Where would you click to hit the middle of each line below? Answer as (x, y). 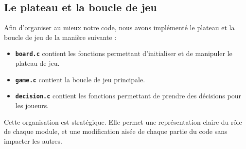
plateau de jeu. (37, 63)
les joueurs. (32, 105)
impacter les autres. (33, 140)
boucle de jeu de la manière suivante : (60, 37)
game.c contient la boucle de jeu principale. (80, 79)
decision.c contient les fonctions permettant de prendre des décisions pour (128, 96)
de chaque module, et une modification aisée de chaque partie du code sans (116, 131)
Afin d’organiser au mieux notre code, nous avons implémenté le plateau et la (119, 28)
